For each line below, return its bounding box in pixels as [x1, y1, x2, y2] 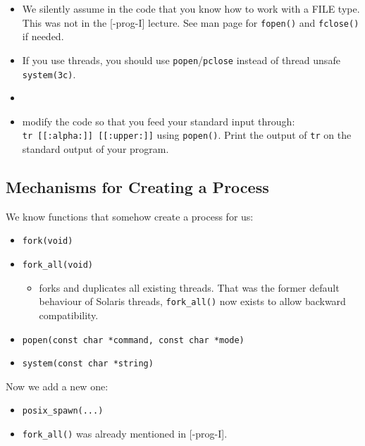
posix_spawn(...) [22, 406, 104, 416]
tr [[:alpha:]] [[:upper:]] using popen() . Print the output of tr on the [22, 128, 352, 142]
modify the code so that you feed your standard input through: [22, 113, 295, 128]
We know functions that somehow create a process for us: [6, 209, 254, 223]
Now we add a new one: [6, 378, 109, 393]
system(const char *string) [22, 359, 154, 369]
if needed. [22, 29, 64, 44]
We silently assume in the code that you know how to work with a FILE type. [22, 1, 360, 16]
